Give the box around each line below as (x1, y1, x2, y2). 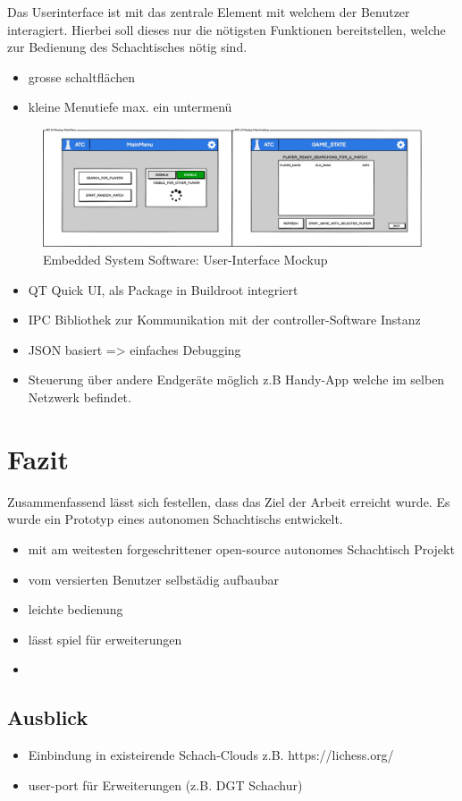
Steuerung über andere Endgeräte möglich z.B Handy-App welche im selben (28, 370, 445, 389)
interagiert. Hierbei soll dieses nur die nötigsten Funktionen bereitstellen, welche (7, 20, 446, 38)
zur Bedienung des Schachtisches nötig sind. (7, 38, 248, 56)
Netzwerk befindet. (28, 388, 131, 407)
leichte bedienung (28, 600, 123, 619)
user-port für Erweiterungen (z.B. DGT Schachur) (28, 775, 303, 794)
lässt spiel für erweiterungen (28, 629, 182, 648)
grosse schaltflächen (28, 67, 136, 86)
